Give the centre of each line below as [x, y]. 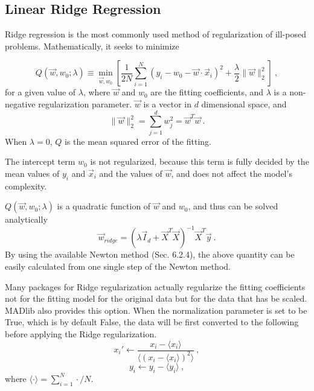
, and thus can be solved [233, 206]
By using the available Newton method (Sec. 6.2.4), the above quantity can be [150, 254]
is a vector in [167, 103]
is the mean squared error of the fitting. [138, 141]
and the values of [131, 173]
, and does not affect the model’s [232, 173]
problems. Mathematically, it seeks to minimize [92, 46]
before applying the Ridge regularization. [81, 333]
